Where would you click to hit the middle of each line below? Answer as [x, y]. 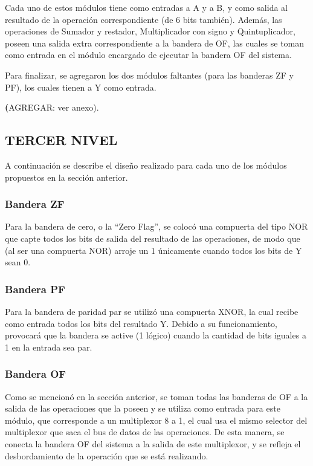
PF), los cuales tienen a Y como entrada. [81, 87]
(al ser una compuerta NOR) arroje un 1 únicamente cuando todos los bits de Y [153, 250]
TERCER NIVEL [61, 140]
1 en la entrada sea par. [49, 347]
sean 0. [18, 262]
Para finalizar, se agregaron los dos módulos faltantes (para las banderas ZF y [149, 75]
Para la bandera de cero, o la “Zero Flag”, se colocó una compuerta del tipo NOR [156, 226]
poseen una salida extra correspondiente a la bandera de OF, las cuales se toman [155, 43]
